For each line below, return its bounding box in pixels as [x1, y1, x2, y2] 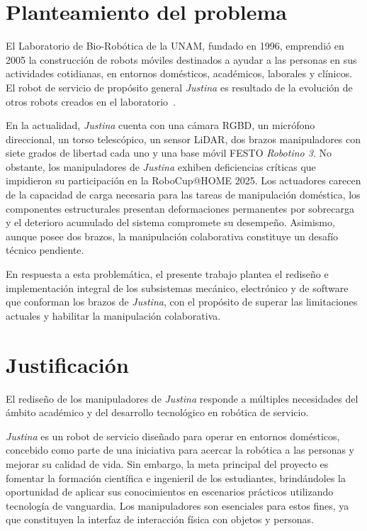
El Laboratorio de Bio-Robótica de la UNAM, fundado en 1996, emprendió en [6, 38, 344, 53]
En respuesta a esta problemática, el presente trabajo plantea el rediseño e [6, 267, 329, 281]
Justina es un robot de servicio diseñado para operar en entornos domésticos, [6, 428, 340, 443]
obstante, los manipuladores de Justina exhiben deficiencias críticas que [6, 159, 316, 174]
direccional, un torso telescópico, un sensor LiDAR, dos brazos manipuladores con [6, 131, 361, 146]
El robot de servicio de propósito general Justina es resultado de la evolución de [6, 79, 353, 94]
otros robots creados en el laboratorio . [6, 94, 176, 108]
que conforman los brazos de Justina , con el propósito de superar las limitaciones [6, 294, 358, 309]
